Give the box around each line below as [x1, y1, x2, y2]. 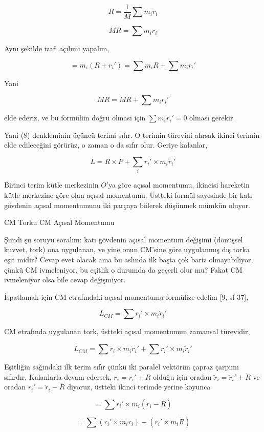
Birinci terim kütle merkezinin [4, 179, 99, 190]
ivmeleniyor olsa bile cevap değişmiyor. [4, 274, 126, 285]
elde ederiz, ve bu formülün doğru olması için [4, 112, 146, 123]
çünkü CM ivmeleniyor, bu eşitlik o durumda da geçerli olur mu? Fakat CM [4, 264, 243, 275]
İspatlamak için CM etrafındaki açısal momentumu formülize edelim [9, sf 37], [4, 291, 249, 302]
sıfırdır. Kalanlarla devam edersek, [4, 371, 112, 382]
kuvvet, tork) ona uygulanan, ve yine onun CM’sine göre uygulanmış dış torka [4, 244, 250, 255]
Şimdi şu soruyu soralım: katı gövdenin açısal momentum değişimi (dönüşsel [4, 234, 243, 244]
